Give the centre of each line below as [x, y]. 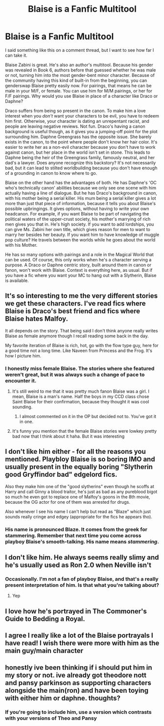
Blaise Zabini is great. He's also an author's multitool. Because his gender [79, 65]
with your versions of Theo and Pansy [51, 718]
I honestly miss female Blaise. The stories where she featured [80, 368]
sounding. [22, 407]
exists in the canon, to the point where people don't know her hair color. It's [81, 142]
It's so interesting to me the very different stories [82, 296]
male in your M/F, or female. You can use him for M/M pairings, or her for [79, 91]
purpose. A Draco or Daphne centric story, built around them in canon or [78, 265]
